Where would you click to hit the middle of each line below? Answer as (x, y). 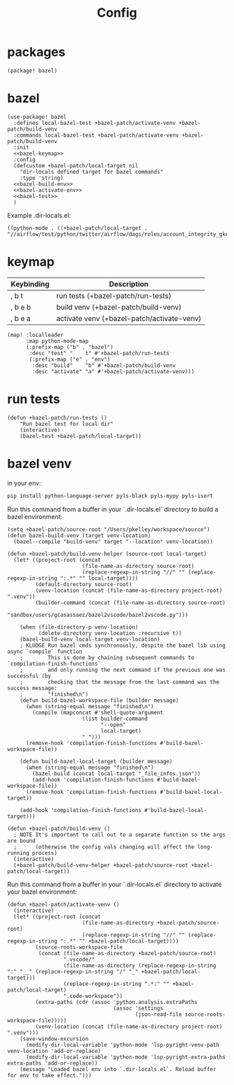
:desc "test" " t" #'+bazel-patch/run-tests (99, 353)
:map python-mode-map (57, 341)
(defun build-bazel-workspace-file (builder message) (99, 700)
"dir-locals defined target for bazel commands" (92, 172)
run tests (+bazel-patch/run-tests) (114, 296)
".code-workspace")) (93, 996)
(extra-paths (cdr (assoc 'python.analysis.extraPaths (116, 1002)
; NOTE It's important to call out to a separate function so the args (120, 835)
